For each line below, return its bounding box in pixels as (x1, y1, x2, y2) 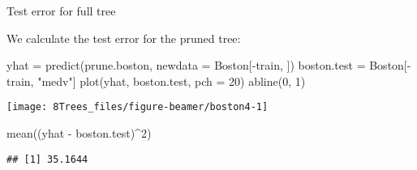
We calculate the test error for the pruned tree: (6, 29, 241, 46)
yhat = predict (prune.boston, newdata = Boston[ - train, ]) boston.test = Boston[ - (6, 57, 411, 74)
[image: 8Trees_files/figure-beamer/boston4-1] (6, 101, 269, 113)
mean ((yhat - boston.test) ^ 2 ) (6, 125, 152, 142)
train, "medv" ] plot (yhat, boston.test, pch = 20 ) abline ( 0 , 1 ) (6, 72, 306, 89)
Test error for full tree (6, 2, 116, 19)
